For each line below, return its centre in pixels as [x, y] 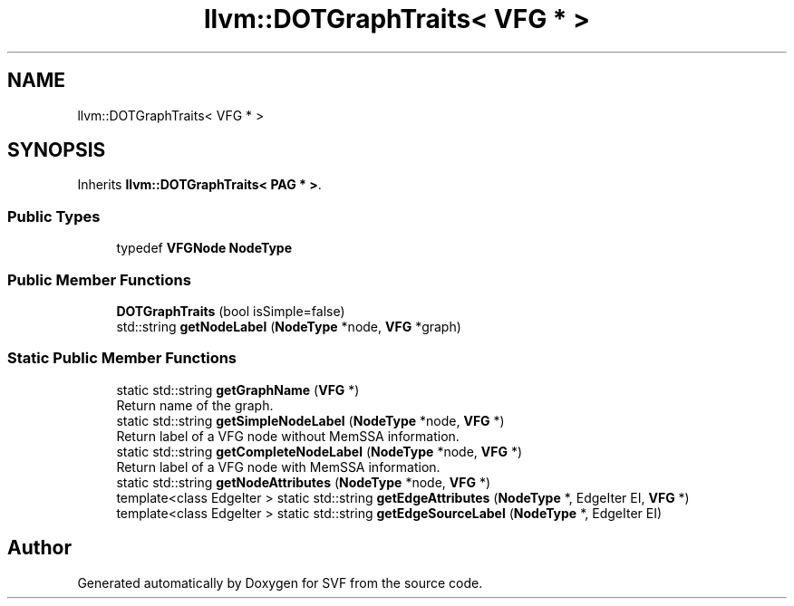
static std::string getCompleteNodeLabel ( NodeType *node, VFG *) [320, 451]
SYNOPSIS [57, 150]
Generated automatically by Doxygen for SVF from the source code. [280, 582]
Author [39, 548]
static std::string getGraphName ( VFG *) [238, 390]
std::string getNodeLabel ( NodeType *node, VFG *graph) [289, 326]
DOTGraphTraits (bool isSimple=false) [231, 311]
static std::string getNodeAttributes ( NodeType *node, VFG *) [304, 482]
